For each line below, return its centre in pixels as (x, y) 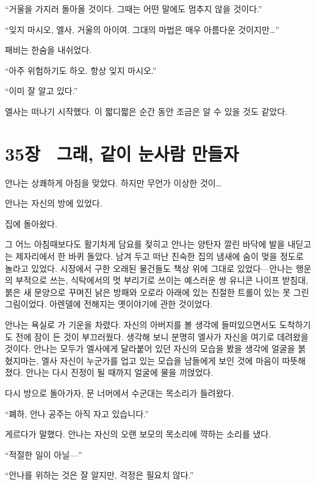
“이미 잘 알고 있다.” (41, 91)
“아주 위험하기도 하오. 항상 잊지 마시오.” (81, 70)
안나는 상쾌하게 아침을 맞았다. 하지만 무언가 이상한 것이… (113, 182)
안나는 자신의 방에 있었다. (54, 203)
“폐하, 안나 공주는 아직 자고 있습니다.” (77, 413)
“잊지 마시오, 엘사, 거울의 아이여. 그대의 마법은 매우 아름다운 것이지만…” (142, 29)
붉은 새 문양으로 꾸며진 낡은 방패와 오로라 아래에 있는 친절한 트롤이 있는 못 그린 (157, 292)
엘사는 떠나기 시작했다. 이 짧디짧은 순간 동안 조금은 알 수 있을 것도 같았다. (146, 111)
